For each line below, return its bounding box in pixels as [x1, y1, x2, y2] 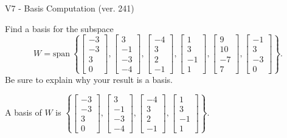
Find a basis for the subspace [5, 22, 114, 34]
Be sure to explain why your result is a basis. [5, 73, 173, 85]
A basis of [5, 106, 42, 119]
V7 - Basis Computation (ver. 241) [5, 2, 134, 14]
